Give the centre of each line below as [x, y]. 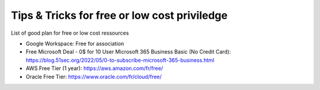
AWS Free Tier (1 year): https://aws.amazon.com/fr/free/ [95, 68]
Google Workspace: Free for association [75, 44]
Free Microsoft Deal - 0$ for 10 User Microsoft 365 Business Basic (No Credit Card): [128, 52]
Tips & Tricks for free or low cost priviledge [119, 15]
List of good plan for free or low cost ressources [70, 33]
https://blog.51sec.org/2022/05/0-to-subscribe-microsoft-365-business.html [120, 60]
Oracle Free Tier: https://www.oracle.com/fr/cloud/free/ [94, 76]
